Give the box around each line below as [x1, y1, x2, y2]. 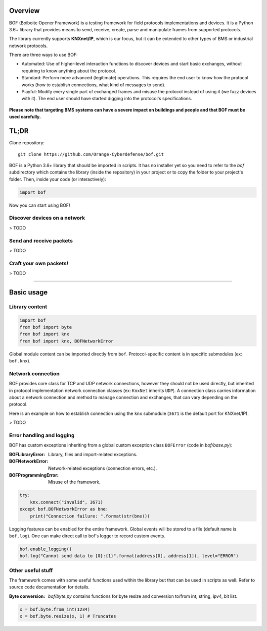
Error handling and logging [9, 432, 75, 439]
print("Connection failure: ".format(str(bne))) [30, 513, 150, 519]
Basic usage [9, 288, 48, 296]
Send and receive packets [9, 237, 73, 244]
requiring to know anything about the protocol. [21, 67, 116, 74]
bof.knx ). [9, 358, 31, 364]
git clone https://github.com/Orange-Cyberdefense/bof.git [18, 151, 164, 157]
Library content [9, 303, 47, 310]
